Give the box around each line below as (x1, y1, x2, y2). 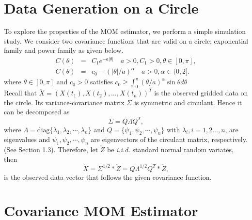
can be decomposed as (4, 107, 70, 117)
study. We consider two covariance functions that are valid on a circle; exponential (4, 35, 248, 46)
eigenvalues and (4, 134, 50, 144)
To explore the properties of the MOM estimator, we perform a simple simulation (4, 26, 246, 36)
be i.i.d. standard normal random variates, (107, 144, 234, 155)
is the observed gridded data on (154, 88, 248, 98)
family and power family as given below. (4, 45, 124, 55)
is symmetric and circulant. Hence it (134, 97, 242, 107)
